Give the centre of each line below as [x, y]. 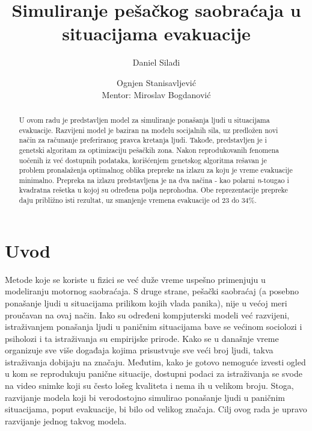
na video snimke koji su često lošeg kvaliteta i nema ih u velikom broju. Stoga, [149, 386]
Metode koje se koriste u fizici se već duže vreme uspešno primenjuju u [135, 279]
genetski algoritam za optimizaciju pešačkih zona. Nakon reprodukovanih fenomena [149, 150]
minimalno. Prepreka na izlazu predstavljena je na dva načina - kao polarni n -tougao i [154, 180]
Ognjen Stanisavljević [156, 82]
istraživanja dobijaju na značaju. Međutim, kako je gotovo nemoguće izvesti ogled [155, 361]
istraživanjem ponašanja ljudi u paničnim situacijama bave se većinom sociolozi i [154, 327]
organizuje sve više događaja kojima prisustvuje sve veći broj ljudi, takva [139, 350]
